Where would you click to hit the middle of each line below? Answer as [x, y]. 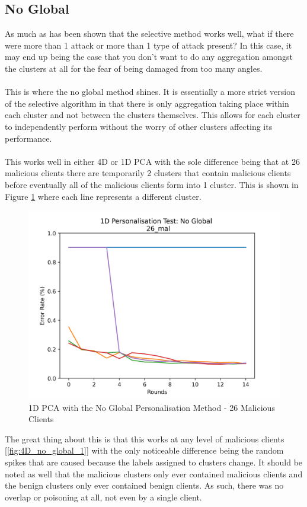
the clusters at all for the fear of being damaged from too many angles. [134, 68]
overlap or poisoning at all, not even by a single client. [103, 497]
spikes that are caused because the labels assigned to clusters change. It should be [154, 462]
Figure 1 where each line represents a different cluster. [103, 196]
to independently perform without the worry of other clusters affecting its [139, 126]
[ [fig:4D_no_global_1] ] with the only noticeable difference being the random [144, 450]
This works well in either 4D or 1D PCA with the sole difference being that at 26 [152, 161]
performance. [28, 138]
